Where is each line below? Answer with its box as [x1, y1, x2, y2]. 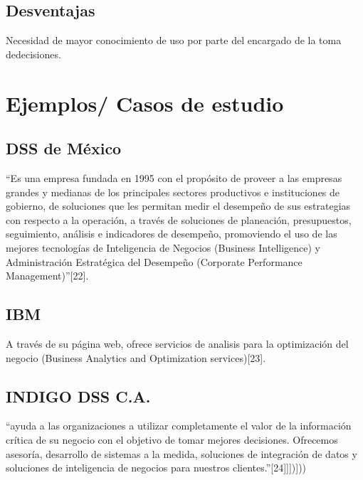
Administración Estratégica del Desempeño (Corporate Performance [6, 254, 302, 269]
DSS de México [6, 137, 122, 159]
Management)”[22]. [6, 268, 89, 283]
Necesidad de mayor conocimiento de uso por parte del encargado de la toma [6, 33, 342, 48]
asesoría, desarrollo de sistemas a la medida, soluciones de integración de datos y [6, 446, 357, 461]
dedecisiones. [6, 46, 61, 61]
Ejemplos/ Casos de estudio [6, 88, 284, 117]
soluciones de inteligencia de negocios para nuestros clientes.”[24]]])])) [6, 460, 307, 475]
